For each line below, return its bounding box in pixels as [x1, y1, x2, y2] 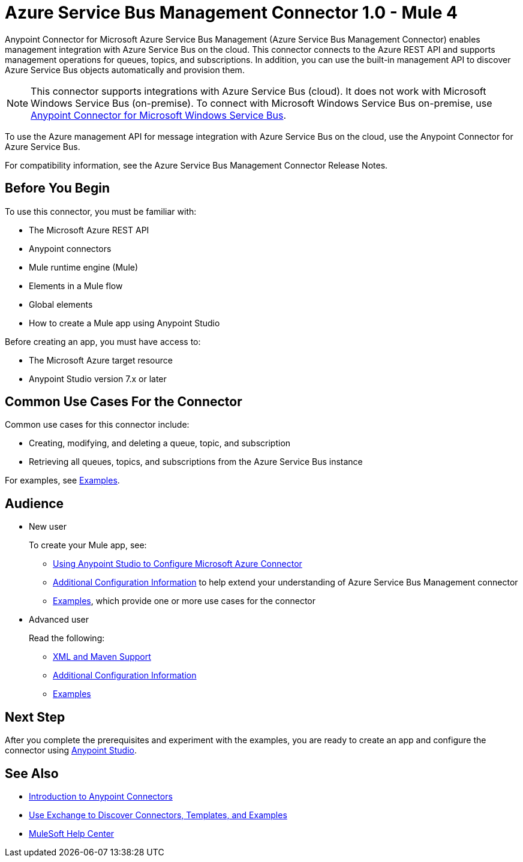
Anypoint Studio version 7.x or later [29, 373, 167, 384]
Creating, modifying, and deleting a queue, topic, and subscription [29, 438, 291, 449]
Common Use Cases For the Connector [5, 394, 242, 410]
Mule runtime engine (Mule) [29, 262, 139, 272]
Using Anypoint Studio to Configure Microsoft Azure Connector [53, 558, 302, 569]
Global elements [29, 299, 93, 310]
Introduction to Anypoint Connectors [29, 791, 173, 801]
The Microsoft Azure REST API [29, 224, 149, 235]
